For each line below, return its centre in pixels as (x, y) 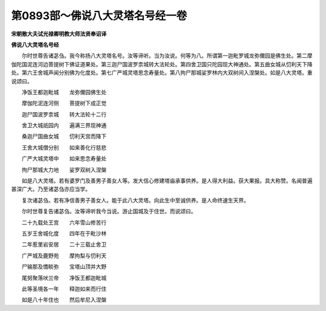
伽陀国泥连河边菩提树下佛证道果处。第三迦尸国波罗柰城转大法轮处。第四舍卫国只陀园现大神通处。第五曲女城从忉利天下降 (162, 64)
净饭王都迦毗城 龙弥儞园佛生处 (64, 92)
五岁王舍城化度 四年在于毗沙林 (64, 233)
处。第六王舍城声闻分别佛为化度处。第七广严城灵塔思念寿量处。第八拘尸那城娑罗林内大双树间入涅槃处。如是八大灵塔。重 (162, 73)
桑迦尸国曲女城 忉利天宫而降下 (64, 136)
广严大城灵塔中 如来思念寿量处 (64, 159)
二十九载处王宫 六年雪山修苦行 (64, 222)
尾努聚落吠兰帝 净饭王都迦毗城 (64, 278)
